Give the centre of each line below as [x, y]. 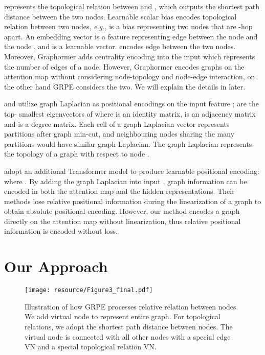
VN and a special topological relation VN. [91, 347]
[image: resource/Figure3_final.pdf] [89, 290]
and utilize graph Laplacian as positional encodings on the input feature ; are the [131, 104]
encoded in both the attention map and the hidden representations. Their [119, 191]
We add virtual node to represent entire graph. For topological [123, 316]
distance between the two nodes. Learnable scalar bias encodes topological [120, 16]
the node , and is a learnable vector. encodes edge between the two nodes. [120, 46]
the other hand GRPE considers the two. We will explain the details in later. [125, 86]
